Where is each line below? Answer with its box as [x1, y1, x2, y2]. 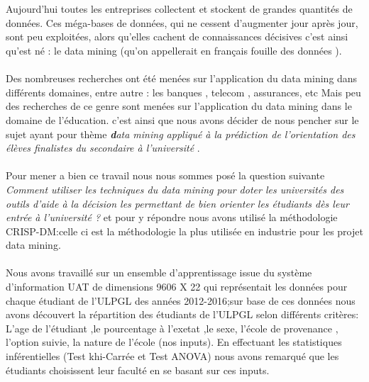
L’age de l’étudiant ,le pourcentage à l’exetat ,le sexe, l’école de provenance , [6, 320, 338, 335]
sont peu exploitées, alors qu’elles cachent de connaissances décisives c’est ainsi [6, 29, 348, 44]
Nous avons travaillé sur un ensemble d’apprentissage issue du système [6, 265, 312, 280]
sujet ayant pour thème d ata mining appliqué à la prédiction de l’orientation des [6, 126, 356, 141]
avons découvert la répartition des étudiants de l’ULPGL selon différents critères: [6, 307, 359, 322]
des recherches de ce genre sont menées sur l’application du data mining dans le [6, 99, 352, 113]
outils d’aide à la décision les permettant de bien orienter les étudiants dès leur [6, 196, 349, 210]
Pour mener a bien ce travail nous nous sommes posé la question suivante [6, 168, 325, 183]
